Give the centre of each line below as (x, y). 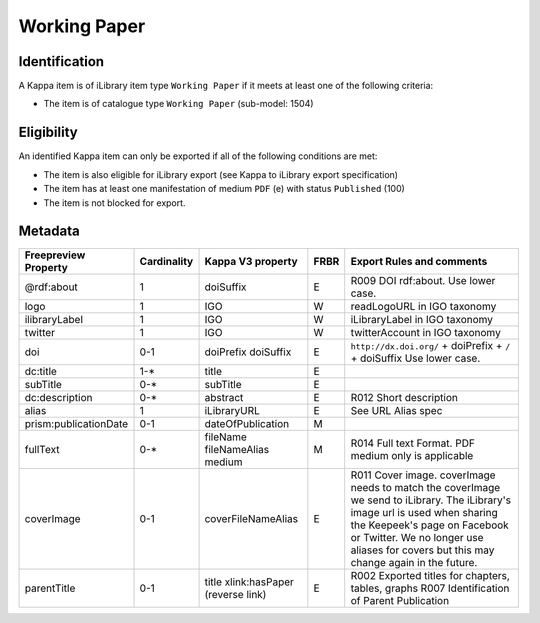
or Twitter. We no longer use (417, 538)
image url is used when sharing (424, 513)
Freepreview (55, 255)
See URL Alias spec (396, 411)
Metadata (49, 231)
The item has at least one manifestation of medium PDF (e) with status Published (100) (224, 189)
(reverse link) (235, 595)
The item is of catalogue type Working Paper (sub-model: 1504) (178, 104)
